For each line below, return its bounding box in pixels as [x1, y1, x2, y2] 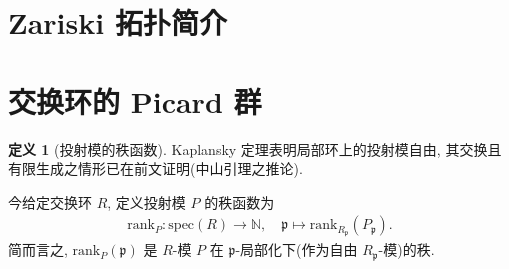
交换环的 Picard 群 [8, 80, 262, 121]
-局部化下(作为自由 [235, 239, 358, 260]
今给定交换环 [8, 191, 92, 212]
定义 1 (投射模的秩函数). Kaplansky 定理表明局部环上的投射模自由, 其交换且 [8, 138, 502, 159]
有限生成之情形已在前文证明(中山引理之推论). [8, 158, 303, 179]
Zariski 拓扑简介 [8, 2, 227, 43]
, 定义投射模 [107, 191, 186, 212]
